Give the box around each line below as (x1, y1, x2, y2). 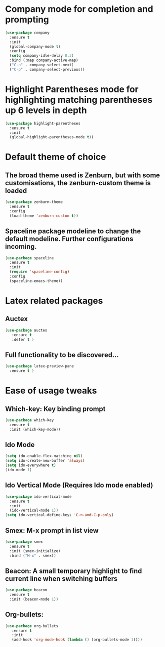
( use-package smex (5, 539, 43, 544)
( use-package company (5, 30, 50, 35)
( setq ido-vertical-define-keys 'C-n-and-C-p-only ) (5, 513, 114, 518)
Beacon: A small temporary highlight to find (5, 566, 142, 575)
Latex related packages (5, 295, 103, 306)
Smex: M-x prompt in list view (5, 526, 99, 534)
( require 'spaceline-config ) (9, 269, 70, 275)
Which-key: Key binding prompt (5, 404, 106, 413)
